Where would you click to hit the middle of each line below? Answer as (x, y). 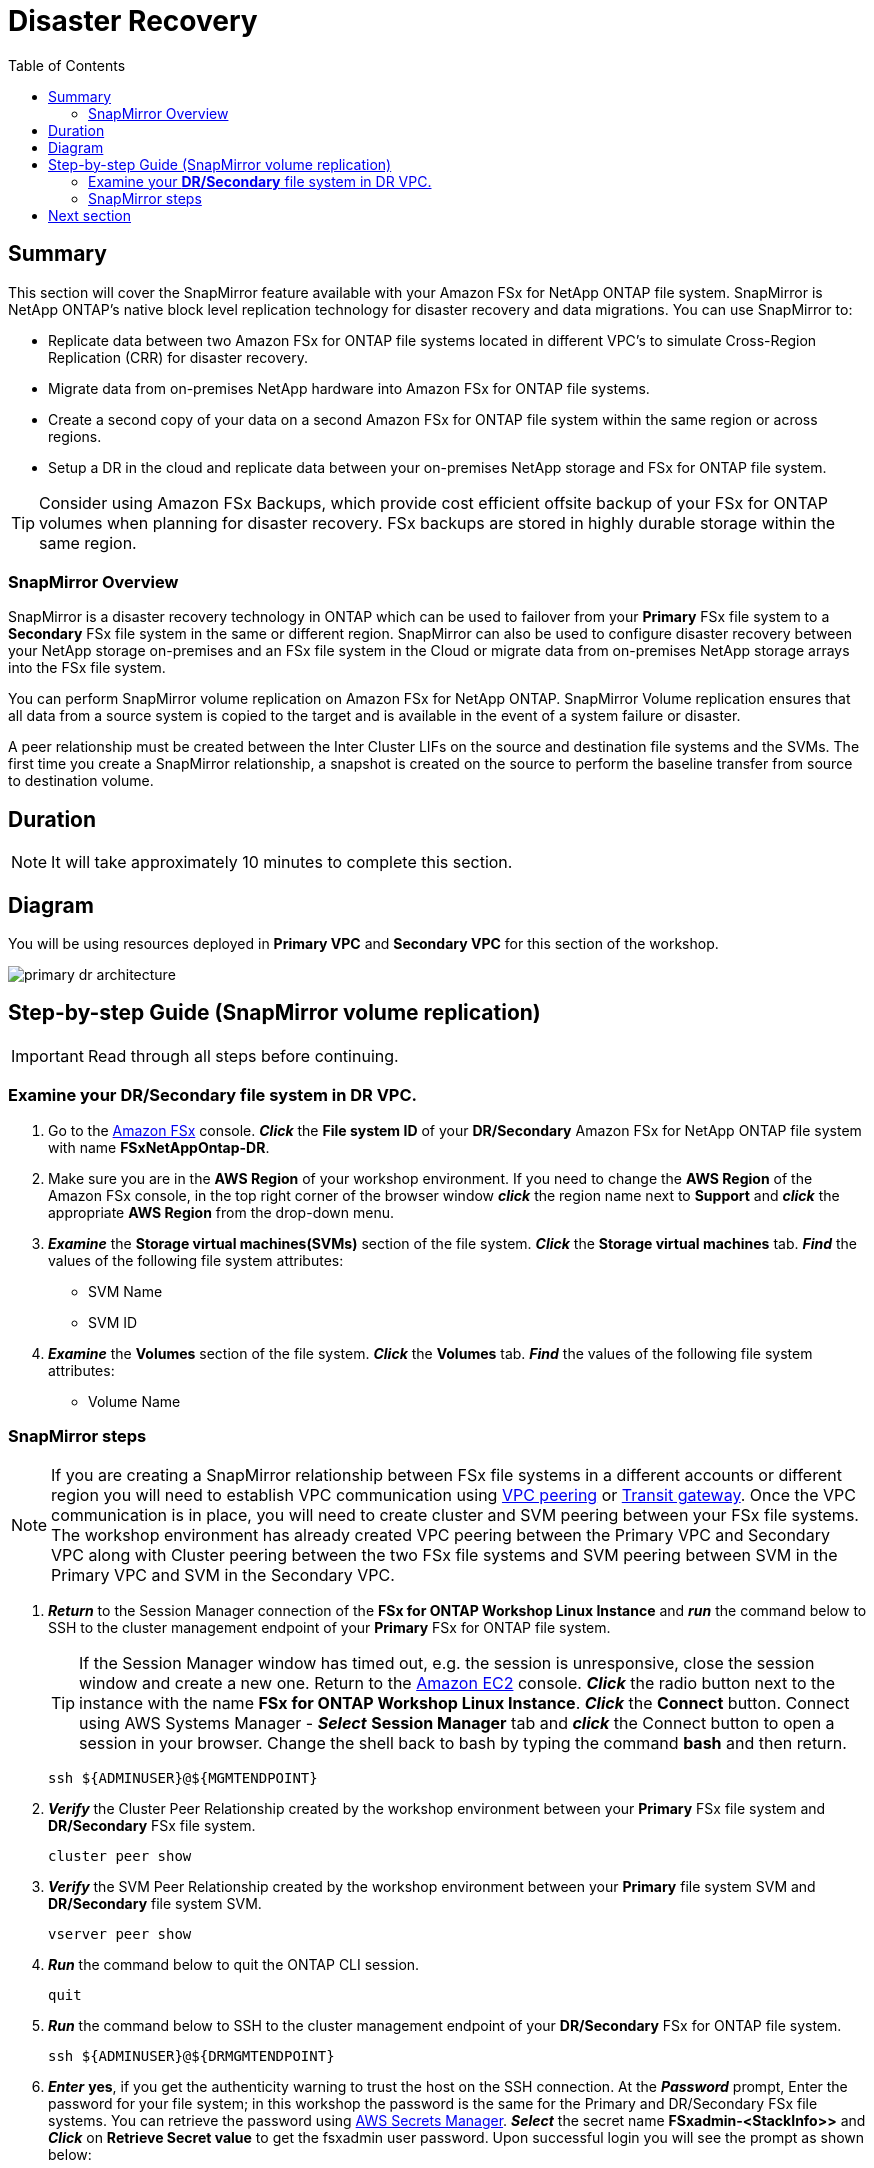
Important (47, 1055)
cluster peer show (120, 1856)
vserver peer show (120, 1934)
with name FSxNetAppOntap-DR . (159, 1147)
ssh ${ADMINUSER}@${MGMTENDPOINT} (183, 1778)
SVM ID (113, 1322)
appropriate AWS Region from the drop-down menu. (221, 1212)
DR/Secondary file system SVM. (155, 1904)
